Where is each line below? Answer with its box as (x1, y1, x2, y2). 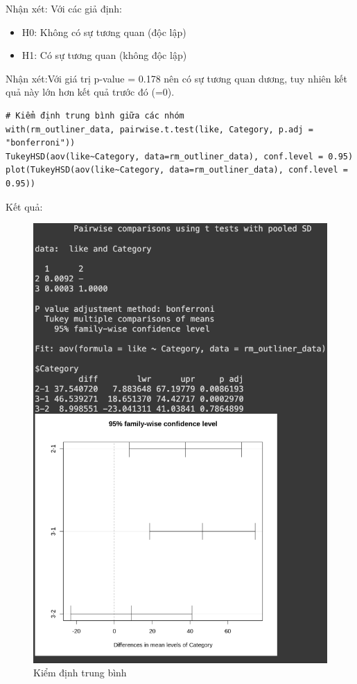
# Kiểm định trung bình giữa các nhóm (6, 110, 184, 121)
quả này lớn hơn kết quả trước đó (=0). (6, 85, 175, 99)
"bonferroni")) (6, 138, 76, 148)
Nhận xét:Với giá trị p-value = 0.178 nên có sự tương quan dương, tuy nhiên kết (6, 71, 347, 85)
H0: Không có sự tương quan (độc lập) (21, 24, 186, 39)
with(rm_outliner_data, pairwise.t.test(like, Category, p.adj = (6, 124, 313, 134)
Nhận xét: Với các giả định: (6, 1, 123, 15)
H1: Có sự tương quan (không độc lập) (21, 48, 187, 62)
